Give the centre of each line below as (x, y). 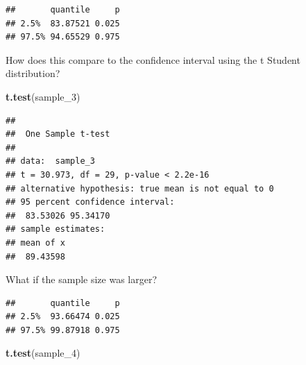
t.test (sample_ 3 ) (43, 96)
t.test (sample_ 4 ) (43, 353)
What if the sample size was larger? (82, 279)
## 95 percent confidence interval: (90, 202)
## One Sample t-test (58, 134)
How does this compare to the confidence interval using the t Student (153, 59)
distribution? (33, 73)
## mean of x (35, 243)
